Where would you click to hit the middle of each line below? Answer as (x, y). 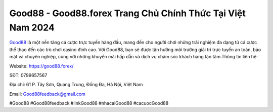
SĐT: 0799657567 (28, 75)
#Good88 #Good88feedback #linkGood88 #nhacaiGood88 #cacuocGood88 (89, 103)
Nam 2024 (32, 27)
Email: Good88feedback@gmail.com (48, 94)
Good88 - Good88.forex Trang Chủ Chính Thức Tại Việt (128, 13)
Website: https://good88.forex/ (41, 66)
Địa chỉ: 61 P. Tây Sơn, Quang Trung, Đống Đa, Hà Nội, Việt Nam (76, 85)
